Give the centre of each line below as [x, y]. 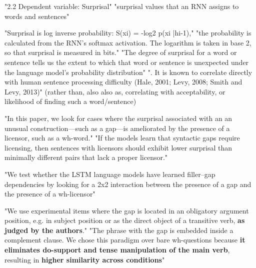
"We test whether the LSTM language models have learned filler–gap [110, 174]
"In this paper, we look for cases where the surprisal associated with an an [118, 118]
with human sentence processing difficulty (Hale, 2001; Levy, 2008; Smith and [123, 82]
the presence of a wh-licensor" [50, 194]
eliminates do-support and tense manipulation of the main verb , [117, 250]
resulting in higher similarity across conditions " [85, 259]
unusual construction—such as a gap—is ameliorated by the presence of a [117, 128]
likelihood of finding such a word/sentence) [70, 101]
